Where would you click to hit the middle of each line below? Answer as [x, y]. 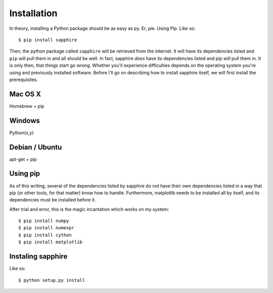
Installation [33, 13]
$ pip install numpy [44, 221]
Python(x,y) [21, 133]
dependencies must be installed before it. [53, 200]
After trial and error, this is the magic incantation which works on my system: [89, 209]
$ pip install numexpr [47, 228]
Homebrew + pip [27, 106]
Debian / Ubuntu [36, 147]
